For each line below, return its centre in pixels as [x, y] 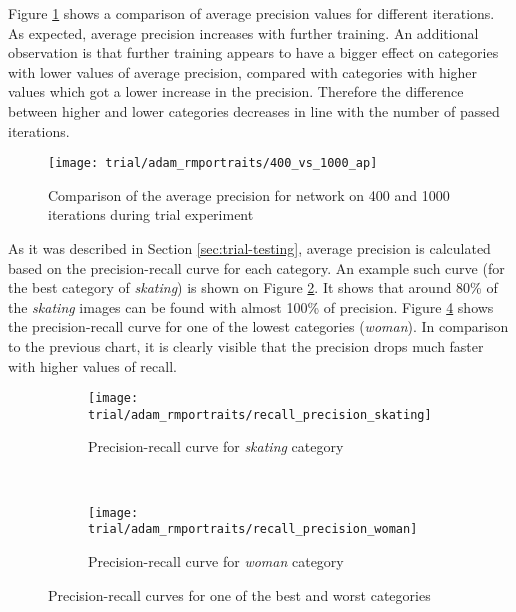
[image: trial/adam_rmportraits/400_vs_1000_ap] [213, 163]
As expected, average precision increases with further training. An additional [243, 32]
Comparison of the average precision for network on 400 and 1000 [249, 194]
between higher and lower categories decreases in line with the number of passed [254, 110]
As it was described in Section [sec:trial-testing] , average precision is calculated [249, 248]
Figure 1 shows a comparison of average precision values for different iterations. [251, 13]
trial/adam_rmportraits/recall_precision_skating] [260, 414]
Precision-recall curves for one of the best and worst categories [239, 594]
